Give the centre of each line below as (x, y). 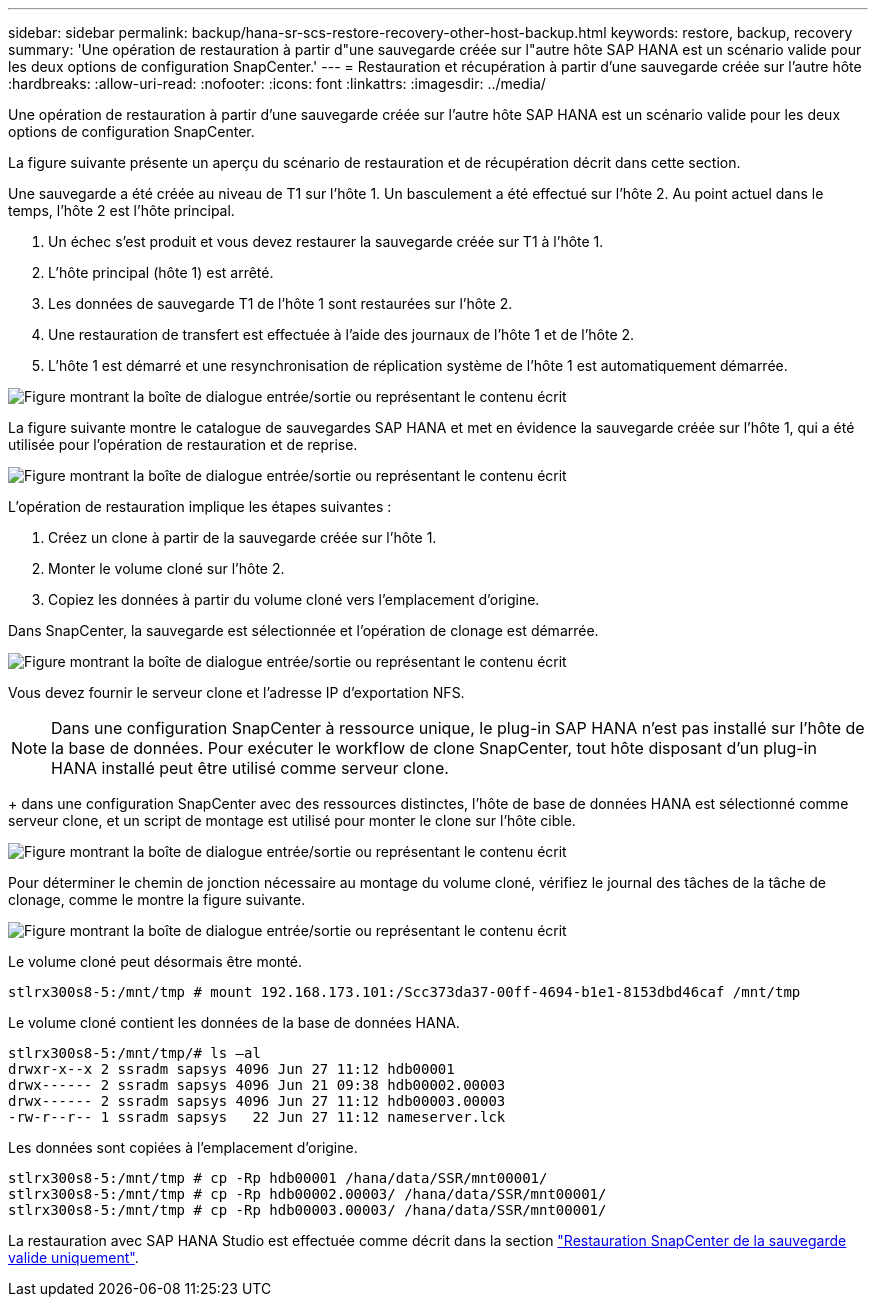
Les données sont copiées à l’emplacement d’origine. (183, 1147)
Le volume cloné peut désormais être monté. (155, 961)
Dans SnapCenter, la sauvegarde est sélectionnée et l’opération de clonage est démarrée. (303, 630)
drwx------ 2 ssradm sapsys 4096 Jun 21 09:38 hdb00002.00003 (257, 1085)
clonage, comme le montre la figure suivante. (157, 899)
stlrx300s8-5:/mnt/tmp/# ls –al (134, 1053)
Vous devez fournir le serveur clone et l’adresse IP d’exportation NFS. (236, 692)
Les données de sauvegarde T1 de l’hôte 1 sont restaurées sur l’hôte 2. (280, 303)
